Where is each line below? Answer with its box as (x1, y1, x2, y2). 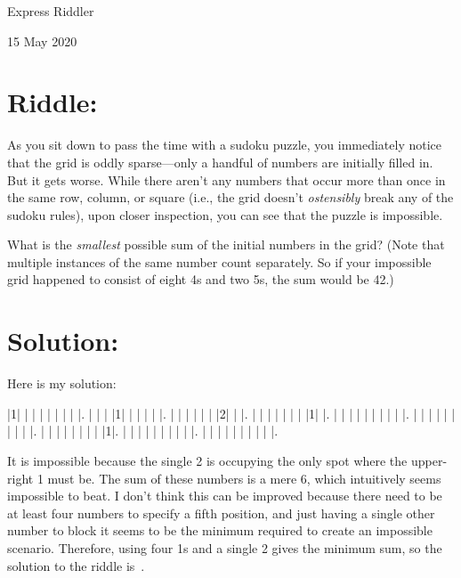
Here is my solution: (7, 374, 117, 393)
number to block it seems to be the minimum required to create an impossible (7, 521, 433, 540)
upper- (410, 451, 448, 469)
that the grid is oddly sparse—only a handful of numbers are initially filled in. (7, 152, 433, 171)
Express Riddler (7, 2, 94, 20)
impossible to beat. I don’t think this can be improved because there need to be (7, 486, 442, 505)
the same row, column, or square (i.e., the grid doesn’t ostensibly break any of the (7, 188, 454, 207)
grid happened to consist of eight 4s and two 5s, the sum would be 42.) (7, 270, 394, 289)
